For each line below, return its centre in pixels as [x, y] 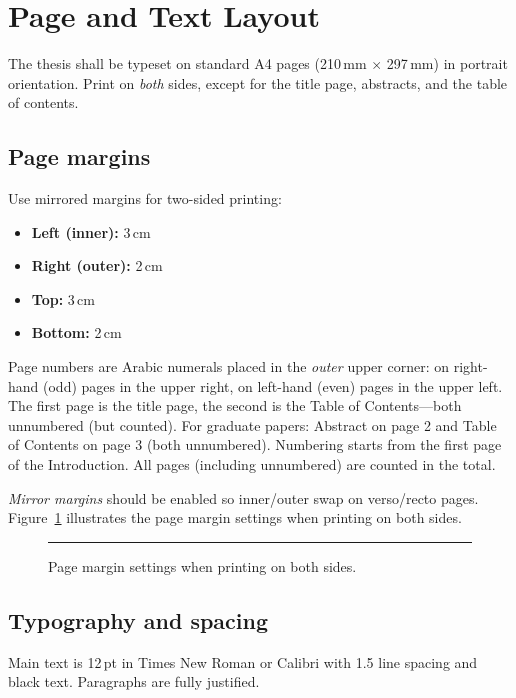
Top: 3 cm [63, 298]
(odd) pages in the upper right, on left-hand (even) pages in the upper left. [273, 385]
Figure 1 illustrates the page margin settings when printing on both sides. [235, 517]
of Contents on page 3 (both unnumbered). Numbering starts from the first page [255, 444]
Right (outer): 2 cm [97, 265]
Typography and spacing [138, 619]
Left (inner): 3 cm [91, 231]
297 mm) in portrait [447, 63]
